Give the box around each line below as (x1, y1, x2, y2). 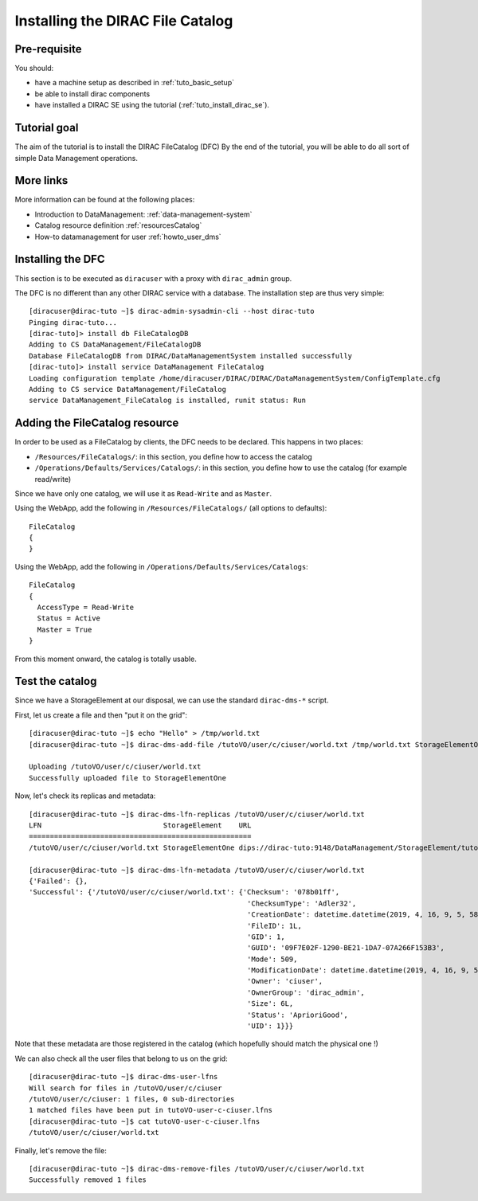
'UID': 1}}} (247, 1022, 294, 1031)
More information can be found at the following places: (14, 195, 195, 205)
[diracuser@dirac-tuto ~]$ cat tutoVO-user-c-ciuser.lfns (29, 1117, 261, 1126)
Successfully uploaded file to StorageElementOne (29, 773, 227, 782)
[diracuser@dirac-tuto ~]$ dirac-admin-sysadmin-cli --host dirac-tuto (29, 307, 315, 316)
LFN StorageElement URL (29, 821, 252, 830)
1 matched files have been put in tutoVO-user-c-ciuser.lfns (29, 1105, 272, 1115)
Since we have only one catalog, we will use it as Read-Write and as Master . (14, 488, 272, 498)
